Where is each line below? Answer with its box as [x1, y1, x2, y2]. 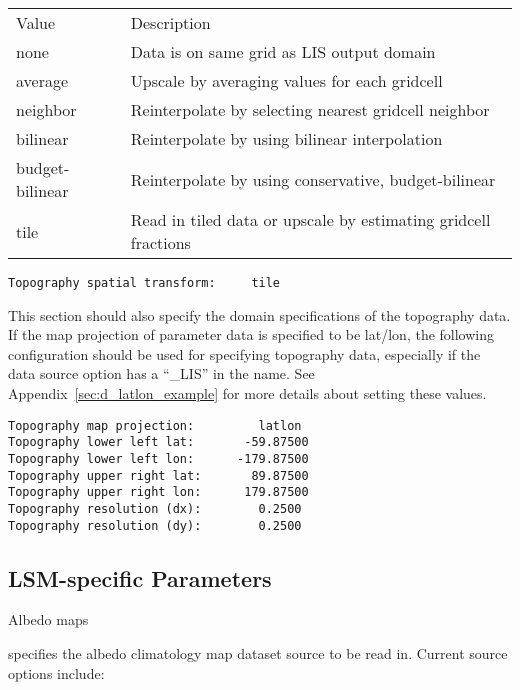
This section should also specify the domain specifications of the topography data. [8, 304, 511, 325]
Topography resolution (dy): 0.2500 [8, 518, 302, 533]
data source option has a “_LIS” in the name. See [8, 363, 315, 384]
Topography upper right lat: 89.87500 [8, 468, 309, 483]
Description [130, 11, 211, 34]
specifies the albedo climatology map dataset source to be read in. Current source [8, 643, 508, 664]
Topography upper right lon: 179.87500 [8, 485, 309, 500]
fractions [130, 231, 191, 254]
